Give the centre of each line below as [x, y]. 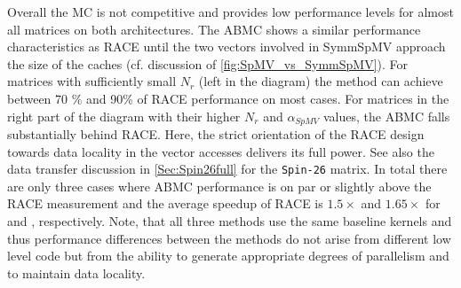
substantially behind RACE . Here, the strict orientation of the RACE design [216, 134]
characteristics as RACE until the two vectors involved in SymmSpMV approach [227, 47]
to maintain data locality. [76, 272]
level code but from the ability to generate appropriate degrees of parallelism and [228, 256]
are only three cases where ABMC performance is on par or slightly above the [219, 186]
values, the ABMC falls [386, 116]
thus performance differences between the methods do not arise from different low [229, 238]
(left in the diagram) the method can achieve [321, 81]
